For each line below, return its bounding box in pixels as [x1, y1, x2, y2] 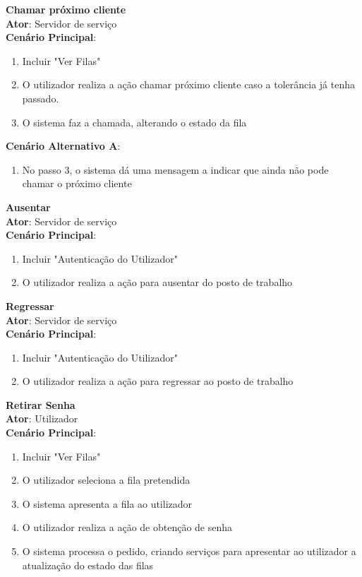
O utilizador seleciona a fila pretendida [22, 472, 191, 487]
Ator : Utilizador [6, 411, 78, 426]
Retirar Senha [6, 397, 76, 412]
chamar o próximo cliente [22, 176, 132, 191]
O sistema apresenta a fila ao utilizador [22, 496, 193, 511]
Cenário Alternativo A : [6, 138, 121, 153]
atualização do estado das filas [22, 557, 154, 572]
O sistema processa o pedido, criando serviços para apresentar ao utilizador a [22, 544, 356, 559]
